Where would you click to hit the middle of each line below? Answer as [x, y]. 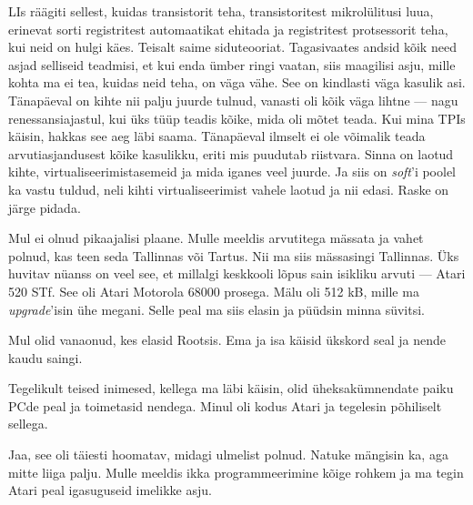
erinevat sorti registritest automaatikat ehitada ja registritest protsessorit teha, [228, 29]
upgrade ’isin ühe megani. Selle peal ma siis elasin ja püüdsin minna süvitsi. [216, 309]
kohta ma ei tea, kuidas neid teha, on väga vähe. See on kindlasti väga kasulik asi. [237, 82]
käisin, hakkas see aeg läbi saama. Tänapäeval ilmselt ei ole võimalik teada [217, 136]
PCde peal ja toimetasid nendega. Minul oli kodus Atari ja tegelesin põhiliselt [225, 405]
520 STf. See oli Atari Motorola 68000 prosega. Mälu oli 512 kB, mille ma [214, 291]
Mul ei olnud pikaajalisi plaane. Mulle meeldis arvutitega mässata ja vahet [216, 238]
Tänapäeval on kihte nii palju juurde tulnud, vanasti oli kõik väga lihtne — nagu [233, 100]
